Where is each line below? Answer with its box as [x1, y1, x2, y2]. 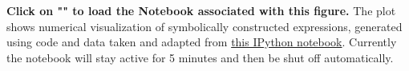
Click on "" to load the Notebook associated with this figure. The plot [6, 2, 396, 18]
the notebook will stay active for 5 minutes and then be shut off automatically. [6, 49, 394, 65]
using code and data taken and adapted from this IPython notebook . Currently [6, 34, 397, 50]
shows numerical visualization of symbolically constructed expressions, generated [6, 18, 403, 34]
